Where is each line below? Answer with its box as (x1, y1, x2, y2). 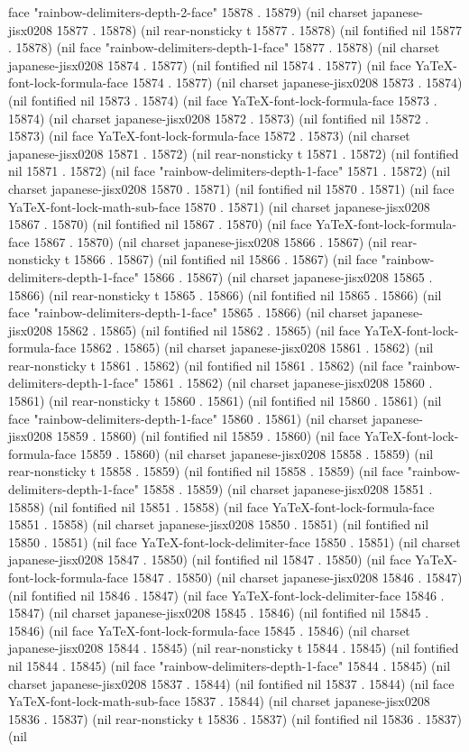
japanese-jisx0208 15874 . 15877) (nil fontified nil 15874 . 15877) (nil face (8, 55, 411, 74)
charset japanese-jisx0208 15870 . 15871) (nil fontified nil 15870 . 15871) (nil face (8, 179, 455, 197)
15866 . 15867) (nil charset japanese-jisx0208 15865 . (143, 267, 433, 286)
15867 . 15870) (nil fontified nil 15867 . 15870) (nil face (8, 215, 312, 234)
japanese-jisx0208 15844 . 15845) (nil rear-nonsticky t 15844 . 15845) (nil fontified (8, 638, 459, 657)
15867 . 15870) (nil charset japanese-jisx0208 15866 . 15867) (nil (33, 232, 387, 251)
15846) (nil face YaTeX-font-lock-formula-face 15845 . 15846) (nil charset (8, 620, 410, 639)
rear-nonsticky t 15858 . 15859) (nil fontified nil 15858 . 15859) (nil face (8, 462, 404, 481)
